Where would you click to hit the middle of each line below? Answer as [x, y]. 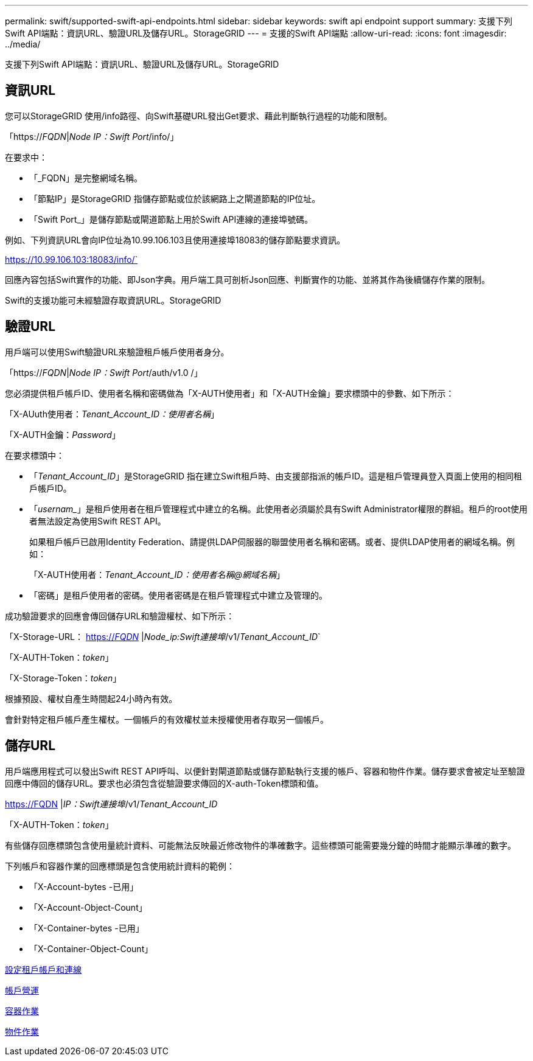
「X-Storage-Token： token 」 [63, 678]
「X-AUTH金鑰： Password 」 [63, 434]
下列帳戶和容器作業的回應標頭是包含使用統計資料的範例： [120, 866]
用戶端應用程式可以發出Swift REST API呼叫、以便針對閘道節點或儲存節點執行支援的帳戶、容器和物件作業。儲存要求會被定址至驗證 [265, 771]
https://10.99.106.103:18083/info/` [71, 259]
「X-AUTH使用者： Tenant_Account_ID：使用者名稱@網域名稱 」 [157, 574]
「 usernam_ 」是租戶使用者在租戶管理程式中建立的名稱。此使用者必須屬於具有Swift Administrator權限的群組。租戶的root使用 [278, 509]
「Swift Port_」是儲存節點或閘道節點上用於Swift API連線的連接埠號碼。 [171, 219]
